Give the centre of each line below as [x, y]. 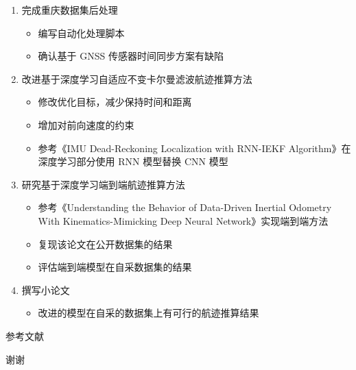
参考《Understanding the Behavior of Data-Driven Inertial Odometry [185, 207]
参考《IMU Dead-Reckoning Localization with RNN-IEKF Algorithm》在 [194, 148]
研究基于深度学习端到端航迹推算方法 [103, 184]
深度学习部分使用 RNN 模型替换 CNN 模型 [133, 161]
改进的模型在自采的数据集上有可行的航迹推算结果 [149, 313]
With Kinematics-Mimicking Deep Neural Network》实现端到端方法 [183, 220]
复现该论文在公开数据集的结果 [105, 244]
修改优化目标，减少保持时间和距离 [115, 102]
